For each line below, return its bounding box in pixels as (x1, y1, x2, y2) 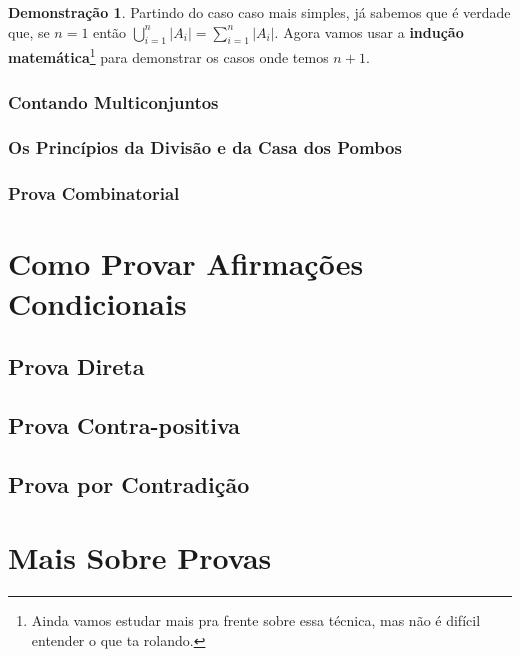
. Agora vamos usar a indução (274, 21, 464, 42)
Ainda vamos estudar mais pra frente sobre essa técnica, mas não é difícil (31, 610, 481, 631)
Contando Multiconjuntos (8, 89, 219, 114)
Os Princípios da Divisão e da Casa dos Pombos (8, 135, 402, 160)
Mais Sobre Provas (8, 537, 272, 578)
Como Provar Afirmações (8, 243, 364, 284)
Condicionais (8, 282, 187, 323)
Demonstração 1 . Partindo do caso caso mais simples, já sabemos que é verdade (8, 2, 511, 22)
